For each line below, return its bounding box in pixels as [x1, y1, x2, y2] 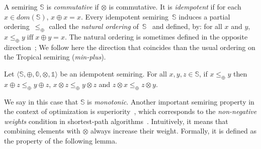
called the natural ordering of [49, 21, 139, 31]
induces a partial [179, 11, 230, 21]
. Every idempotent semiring [80, 11, 169, 21]
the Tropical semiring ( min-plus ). [4, 51, 106, 62]
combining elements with [4, 125, 80, 136]
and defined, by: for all [152, 21, 222, 31]
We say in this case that [4, 96, 78, 106]
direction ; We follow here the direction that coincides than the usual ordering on [4, 41, 255, 52]
